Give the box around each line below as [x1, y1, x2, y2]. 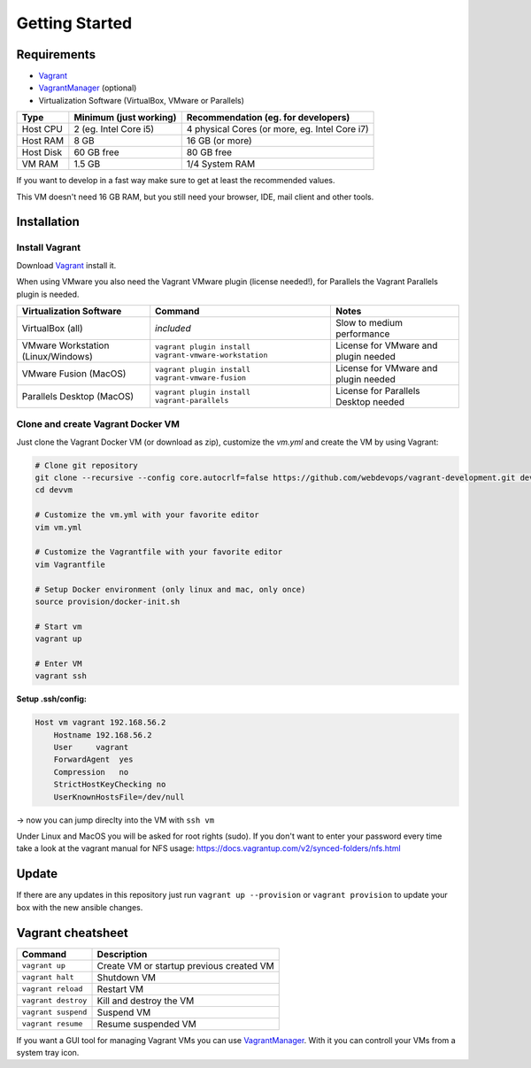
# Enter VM [35, 658, 82, 669]
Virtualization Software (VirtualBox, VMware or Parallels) [38, 95, 245, 105]
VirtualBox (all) [21, 321, 83, 334]
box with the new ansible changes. [16, 902, 143, 912]
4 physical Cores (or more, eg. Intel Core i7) [186, 123, 369, 135]
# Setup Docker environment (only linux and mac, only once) [35, 584, 306, 594]
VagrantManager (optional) [38, 82, 137, 93]
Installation [16, 214, 80, 229]
